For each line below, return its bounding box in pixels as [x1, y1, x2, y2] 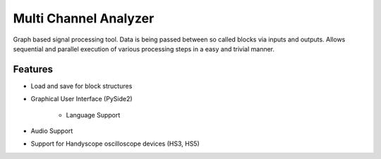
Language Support [66, 110, 121, 119]
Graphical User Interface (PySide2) [30, 95, 133, 103]
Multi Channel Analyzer [13, 11, 155, 26]
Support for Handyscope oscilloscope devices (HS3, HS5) [30, 139, 200, 148]
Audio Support [30, 127, 73, 135]
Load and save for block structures [30, 82, 133, 90]
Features [13, 63, 53, 75]
